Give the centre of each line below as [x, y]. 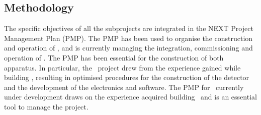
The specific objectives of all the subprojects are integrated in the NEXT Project [129, 28]
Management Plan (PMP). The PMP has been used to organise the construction [128, 38]
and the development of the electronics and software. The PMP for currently [124, 87]
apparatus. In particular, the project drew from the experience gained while [122, 67]
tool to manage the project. [46, 106]
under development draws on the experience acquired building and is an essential [130, 97]
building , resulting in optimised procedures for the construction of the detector [127, 77]
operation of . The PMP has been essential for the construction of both [114, 57]
